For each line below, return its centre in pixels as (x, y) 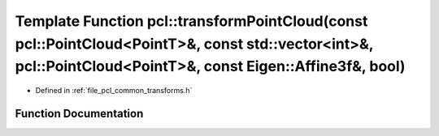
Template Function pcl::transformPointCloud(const (191, 21)
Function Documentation (79, 113)
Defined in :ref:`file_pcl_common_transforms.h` (114, 91)
